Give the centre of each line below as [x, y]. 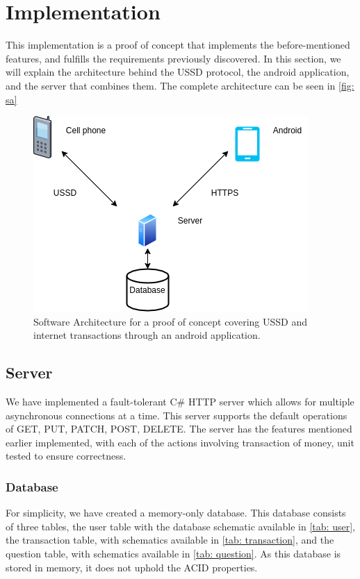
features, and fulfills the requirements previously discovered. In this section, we [173, 58]
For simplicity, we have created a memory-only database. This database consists [176, 513]
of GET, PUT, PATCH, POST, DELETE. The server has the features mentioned [179, 429]
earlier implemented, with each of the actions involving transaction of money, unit [180, 442]
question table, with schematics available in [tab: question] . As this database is [173, 554]
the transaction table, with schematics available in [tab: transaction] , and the [170, 540]
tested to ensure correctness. [66, 456]
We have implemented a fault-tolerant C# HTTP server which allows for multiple [180, 402]
